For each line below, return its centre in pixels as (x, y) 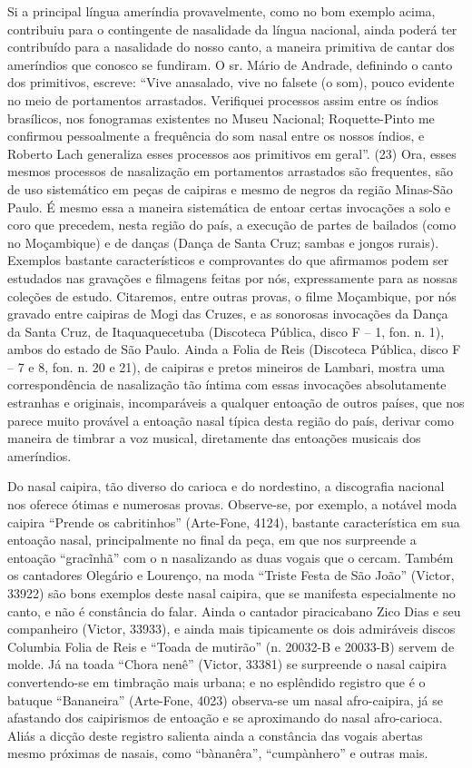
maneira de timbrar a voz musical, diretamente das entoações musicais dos (214, 438)
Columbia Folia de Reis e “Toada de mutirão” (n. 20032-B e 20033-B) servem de (231, 646)
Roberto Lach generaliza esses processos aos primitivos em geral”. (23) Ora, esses (232, 153)
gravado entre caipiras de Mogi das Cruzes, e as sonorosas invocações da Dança (228, 314)
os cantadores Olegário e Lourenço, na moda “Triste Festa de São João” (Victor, (231, 575)
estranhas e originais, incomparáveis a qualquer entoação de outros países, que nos (236, 403)
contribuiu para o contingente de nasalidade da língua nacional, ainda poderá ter (232, 29)
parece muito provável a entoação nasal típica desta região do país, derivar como (231, 420)
